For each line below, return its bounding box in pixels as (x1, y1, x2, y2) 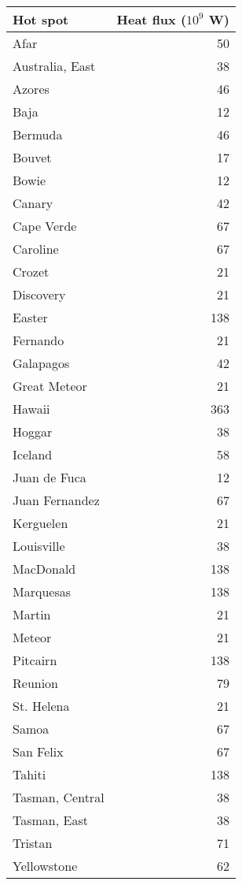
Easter (13, 308, 48, 326)
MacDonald (13, 560, 76, 578)
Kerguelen (13, 514, 68, 532)
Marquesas (13, 582, 71, 601)
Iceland (13, 445, 53, 463)
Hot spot (13, 10, 69, 28)
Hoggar (13, 422, 53, 441)
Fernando (13, 331, 64, 349)
